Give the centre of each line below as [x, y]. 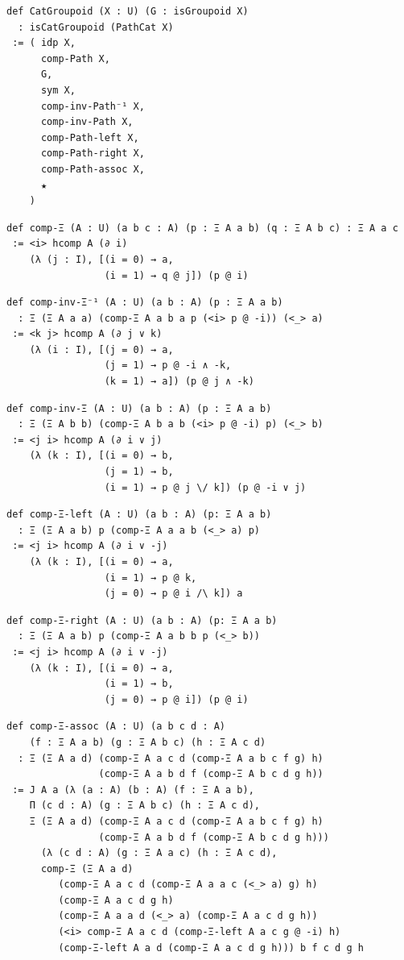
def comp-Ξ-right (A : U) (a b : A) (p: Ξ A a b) [142, 620]
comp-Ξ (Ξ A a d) [87, 869]
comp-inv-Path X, [87, 122]
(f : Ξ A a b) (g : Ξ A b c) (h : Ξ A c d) [148, 742]
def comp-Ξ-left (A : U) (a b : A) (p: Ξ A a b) [139, 515]
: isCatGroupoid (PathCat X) [96, 27]
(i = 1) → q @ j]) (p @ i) [176, 275]
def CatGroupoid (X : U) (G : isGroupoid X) [128, 11]
